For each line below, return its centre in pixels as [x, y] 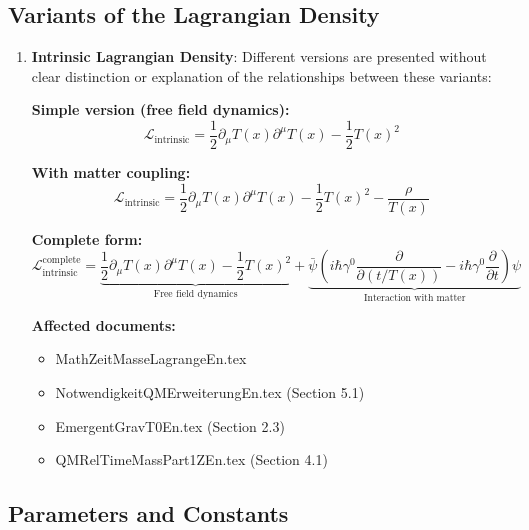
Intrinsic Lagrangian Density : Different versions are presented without [259, 56]
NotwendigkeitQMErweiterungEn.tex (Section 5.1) [210, 391]
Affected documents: [103, 324]
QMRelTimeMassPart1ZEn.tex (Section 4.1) [191, 459]
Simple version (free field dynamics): [160, 109]
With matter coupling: [111, 172]
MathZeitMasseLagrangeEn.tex [151, 358]
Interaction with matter [414, 298]
